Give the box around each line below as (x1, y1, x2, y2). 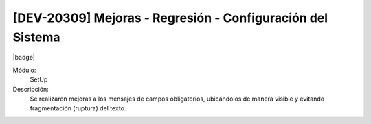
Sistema (12, 29, 61, 45)
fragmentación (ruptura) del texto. (30, 104, 126, 112)
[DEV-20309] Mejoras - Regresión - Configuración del (12, 10, 328, 25)
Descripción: (12, 85, 49, 93)
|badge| (12, 53, 36, 62)
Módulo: (12, 66, 36, 74)
